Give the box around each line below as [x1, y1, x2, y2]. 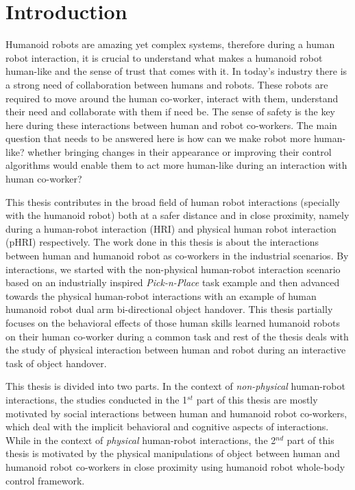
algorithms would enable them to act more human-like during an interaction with [5, 158, 347, 172]
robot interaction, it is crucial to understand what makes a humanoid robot [5, 50, 323, 65]
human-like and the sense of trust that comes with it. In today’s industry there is [5, 64, 347, 78]
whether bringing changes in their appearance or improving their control [27, 144, 332, 159]
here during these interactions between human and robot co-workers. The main [5, 117, 337, 132]
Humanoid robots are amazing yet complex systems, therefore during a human [5, 37, 335, 51]
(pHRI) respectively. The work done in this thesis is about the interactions [5, 235, 319, 249]
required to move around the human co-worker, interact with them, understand [5, 91, 339, 105]
